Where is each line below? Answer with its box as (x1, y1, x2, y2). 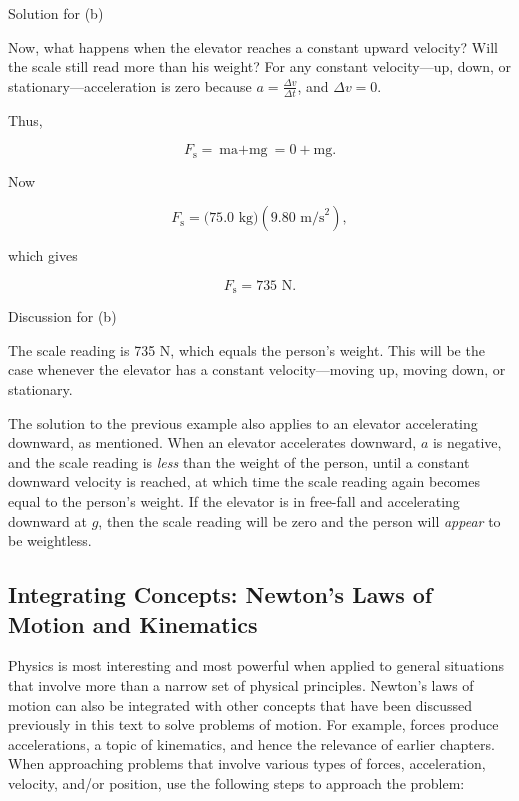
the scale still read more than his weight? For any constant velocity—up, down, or (8, 56, 512, 77)
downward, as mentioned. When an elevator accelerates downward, (8, 432, 417, 453)
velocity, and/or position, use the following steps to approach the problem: (8, 772, 465, 793)
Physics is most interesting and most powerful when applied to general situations (8, 655, 504, 676)
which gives (8, 245, 78, 266)
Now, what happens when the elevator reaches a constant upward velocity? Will (8, 36, 498, 57)
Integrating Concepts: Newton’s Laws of (8, 579, 433, 610)
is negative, (432, 432, 502, 453)
